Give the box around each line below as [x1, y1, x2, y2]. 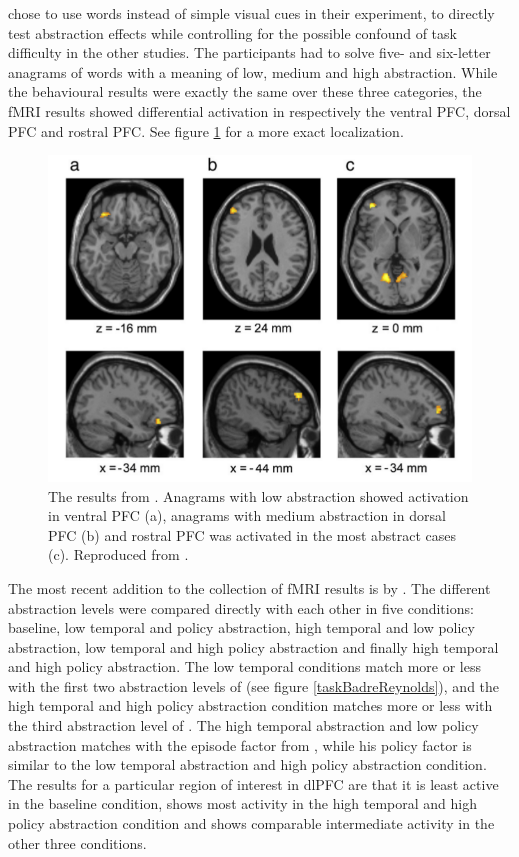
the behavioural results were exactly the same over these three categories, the [8, 81, 482, 102]
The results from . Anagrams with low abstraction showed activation [48, 485, 469, 506]
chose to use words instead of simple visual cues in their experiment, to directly [8, 3, 495, 23]
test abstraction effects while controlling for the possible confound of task [8, 22, 457, 43]
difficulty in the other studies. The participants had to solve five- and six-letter [8, 42, 491, 63]
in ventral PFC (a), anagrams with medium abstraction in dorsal [48, 505, 446, 526]
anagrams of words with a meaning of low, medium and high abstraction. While [8, 61, 498, 82]
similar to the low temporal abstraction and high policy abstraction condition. [8, 754, 487, 775]
